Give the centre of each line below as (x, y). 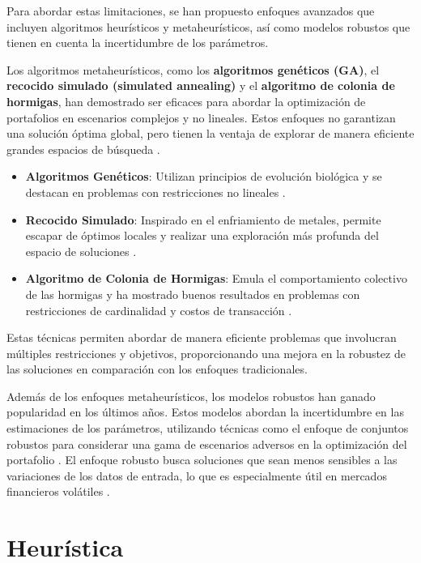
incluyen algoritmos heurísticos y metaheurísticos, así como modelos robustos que (208, 26)
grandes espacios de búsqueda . (83, 149)
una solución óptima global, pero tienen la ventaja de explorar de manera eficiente (210, 133)
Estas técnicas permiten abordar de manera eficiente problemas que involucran (202, 337)
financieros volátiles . (58, 491)
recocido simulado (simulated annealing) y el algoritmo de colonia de (201, 85)
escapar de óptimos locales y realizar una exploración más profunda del (202, 235)
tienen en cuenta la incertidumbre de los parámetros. (138, 43)
